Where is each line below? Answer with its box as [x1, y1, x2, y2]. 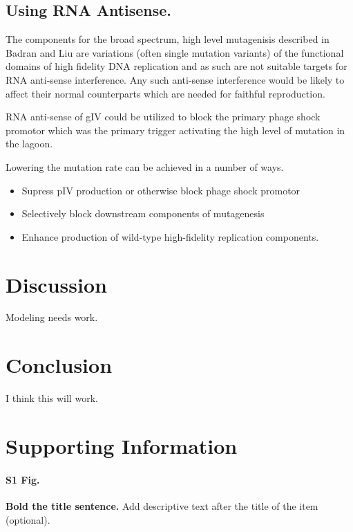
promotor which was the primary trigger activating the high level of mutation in [6, 122, 345, 137]
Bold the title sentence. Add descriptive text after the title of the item [6, 498, 318, 513]
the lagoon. [6, 136, 53, 151]
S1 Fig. [6, 472, 40, 486]
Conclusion [6, 351, 113, 379]
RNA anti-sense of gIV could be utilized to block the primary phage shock [6, 109, 321, 124]
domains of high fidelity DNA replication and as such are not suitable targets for [6, 59, 347, 73]
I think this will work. [6, 391, 98, 405]
